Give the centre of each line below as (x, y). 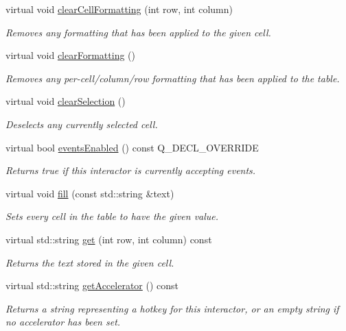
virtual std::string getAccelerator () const (92, 285)
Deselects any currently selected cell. (82, 124)
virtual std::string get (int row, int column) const (109, 239)
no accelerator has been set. (63, 322)
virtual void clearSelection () (66, 101)
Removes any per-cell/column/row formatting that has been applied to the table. (173, 78)
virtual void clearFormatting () (70, 55)
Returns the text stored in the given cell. (90, 262)
